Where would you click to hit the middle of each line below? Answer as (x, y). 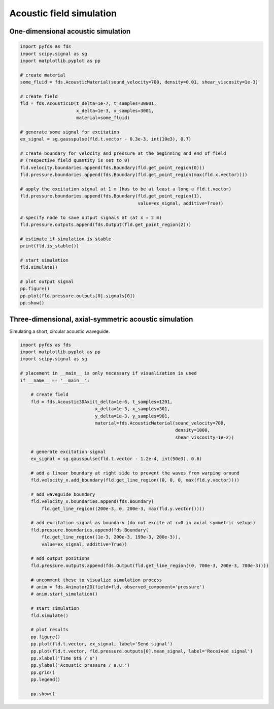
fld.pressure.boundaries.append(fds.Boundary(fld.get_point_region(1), (111, 196)
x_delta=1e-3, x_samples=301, (132, 409)
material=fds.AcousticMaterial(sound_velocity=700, (160, 423)
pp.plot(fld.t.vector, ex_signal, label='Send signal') (102, 644)
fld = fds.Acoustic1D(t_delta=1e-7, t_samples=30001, (88, 104)
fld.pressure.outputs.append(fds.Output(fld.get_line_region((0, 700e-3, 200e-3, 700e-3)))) (150, 565)
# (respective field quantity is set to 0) (75, 161)
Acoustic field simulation (63, 13)
